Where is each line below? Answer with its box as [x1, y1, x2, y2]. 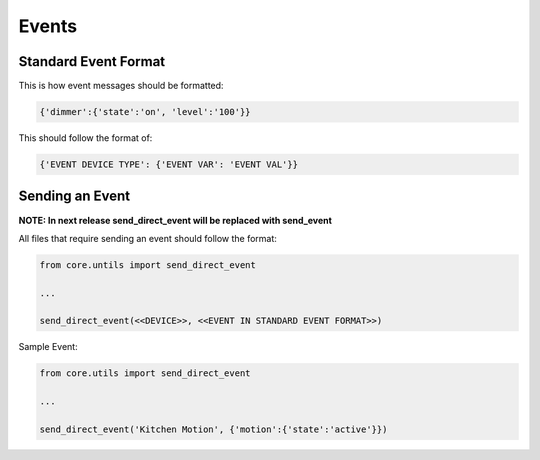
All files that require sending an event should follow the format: [18, 232, 277, 244]
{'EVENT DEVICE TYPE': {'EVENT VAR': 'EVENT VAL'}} [39, 159, 299, 170]
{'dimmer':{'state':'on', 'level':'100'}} [39, 106, 251, 118]
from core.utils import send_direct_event [39, 368, 251, 379]
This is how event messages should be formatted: [18, 80, 224, 92]
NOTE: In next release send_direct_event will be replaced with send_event [18, 214, 332, 226]
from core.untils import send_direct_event [39, 259, 257, 270]
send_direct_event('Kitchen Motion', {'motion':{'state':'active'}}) [39, 423, 388, 435]
